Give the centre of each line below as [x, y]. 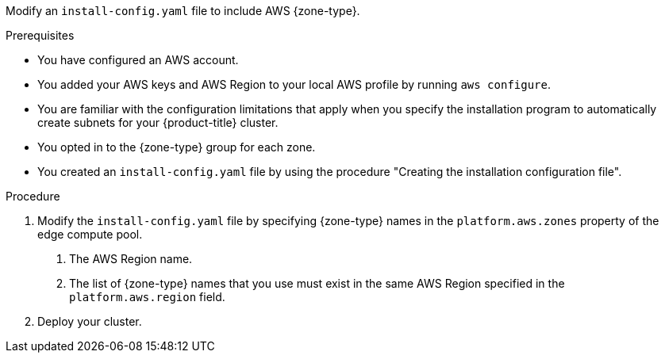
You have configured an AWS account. [138, 60]
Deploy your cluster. [90, 321]
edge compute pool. [90, 234]
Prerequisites [40, 35]
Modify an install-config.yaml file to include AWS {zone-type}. [183, 11]
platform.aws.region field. [147, 297]
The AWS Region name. [131, 259]
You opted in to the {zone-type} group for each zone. [177, 147]
